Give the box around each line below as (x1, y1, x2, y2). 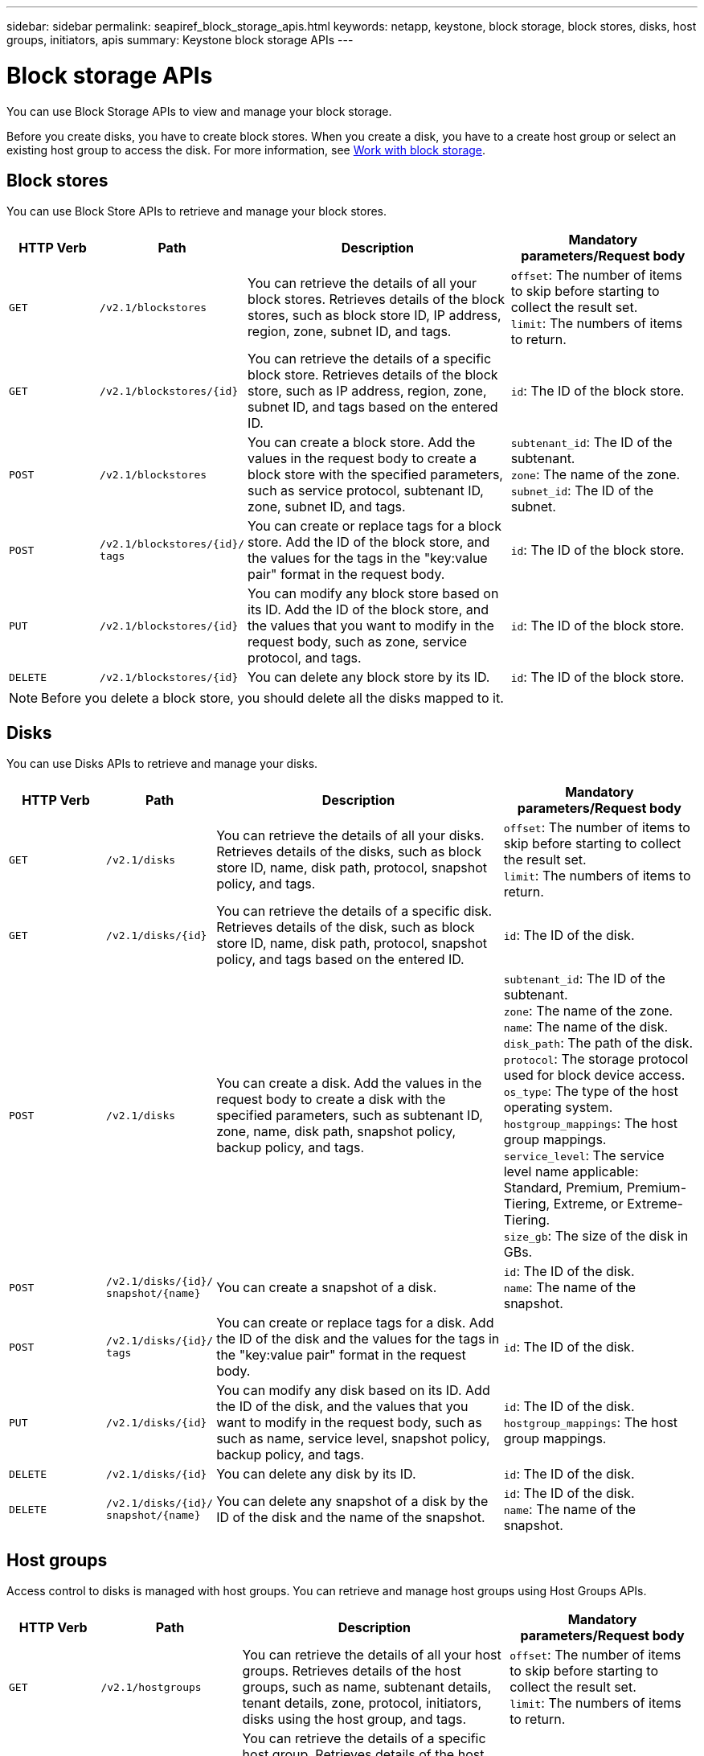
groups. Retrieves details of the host (242, 1663, 461, 1680)
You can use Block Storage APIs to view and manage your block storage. (6, 104, 392, 118)
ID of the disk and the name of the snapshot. (216, 1509, 485, 1526)
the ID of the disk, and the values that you (216, 1398, 469, 1415)
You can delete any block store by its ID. (248, 669, 490, 686)
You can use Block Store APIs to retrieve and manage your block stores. (6, 204, 387, 219)
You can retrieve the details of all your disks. (216, 827, 485, 844)
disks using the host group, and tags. (242, 1711, 467, 1728)
